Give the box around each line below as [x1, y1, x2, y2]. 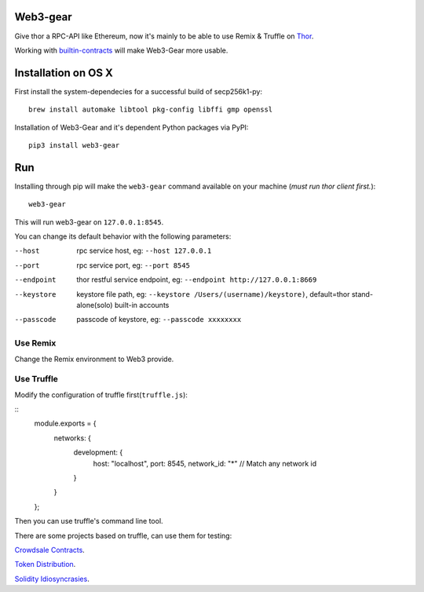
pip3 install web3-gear [28, 141, 120, 149]
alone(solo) [76, 301, 113, 310]
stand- [351, 289, 373, 298]
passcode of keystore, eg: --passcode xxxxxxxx [76, 315, 242, 324]
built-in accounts [114, 301, 170, 310]
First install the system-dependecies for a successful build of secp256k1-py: [14, 86, 263, 96]
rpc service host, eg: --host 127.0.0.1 [76, 246, 212, 255]
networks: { [53, 433, 92, 443]
